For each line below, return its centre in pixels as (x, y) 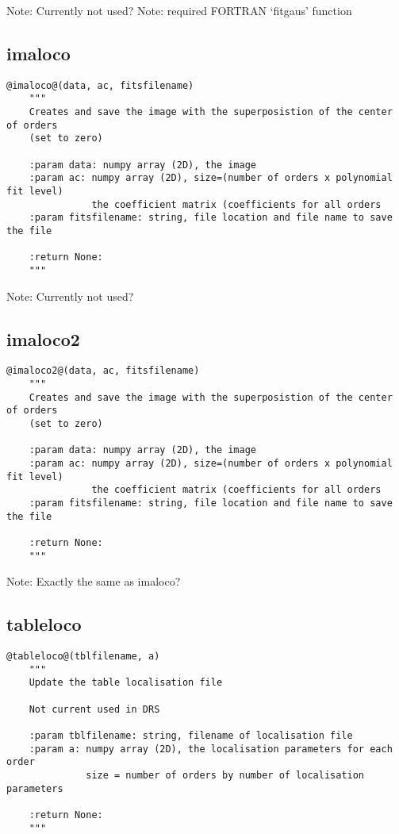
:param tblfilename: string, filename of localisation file (191, 736)
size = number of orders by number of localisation (225, 775)
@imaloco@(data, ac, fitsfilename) (100, 85)
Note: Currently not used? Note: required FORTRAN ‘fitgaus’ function (179, 10)
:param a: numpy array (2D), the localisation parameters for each (211, 749)
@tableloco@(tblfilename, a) (83, 657)
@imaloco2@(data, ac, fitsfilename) (103, 371)
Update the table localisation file (126, 683)
